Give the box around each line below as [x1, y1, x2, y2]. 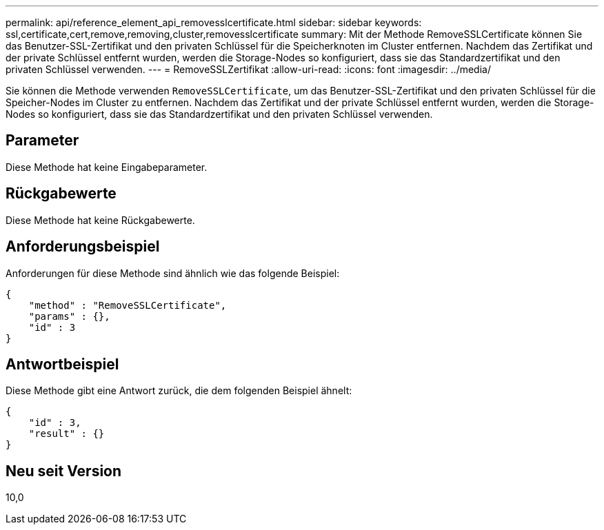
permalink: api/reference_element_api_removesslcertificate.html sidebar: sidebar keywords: [6, 17, 422, 28]
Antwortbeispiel [6, 355, 119, 373]
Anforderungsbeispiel [6, 238, 160, 256]
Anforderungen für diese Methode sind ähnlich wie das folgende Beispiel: [6, 267, 340, 279]
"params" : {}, [28, 310, 110, 322]
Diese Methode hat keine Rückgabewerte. [6, 214, 195, 226]
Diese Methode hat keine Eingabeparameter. [6, 161, 208, 173]
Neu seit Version [6, 462, 122, 480]
